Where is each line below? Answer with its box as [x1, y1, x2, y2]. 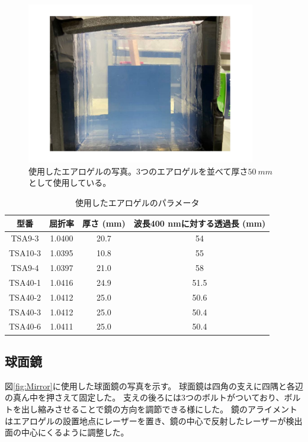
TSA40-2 [9, 291, 41, 303]
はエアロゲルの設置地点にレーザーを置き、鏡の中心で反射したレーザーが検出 [5, 414, 303, 427]
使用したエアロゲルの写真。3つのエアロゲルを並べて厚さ [28, 164, 248, 177]
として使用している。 [28, 176, 111, 189]
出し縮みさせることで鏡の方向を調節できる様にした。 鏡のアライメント [21, 402, 297, 415]
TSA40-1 [9, 276, 41, 288]
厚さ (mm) [82, 217, 126, 229]
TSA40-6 [9, 320, 41, 333]
